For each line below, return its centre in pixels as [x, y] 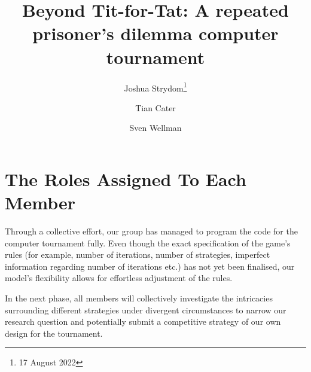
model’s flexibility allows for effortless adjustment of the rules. [119, 278]
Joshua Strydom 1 [155, 87]
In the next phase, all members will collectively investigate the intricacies [139, 298]
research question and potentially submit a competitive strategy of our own [143, 321]
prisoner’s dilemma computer [155, 33]
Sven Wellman [155, 128]
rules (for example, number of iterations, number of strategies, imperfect [138, 254]
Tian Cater [155, 107]
